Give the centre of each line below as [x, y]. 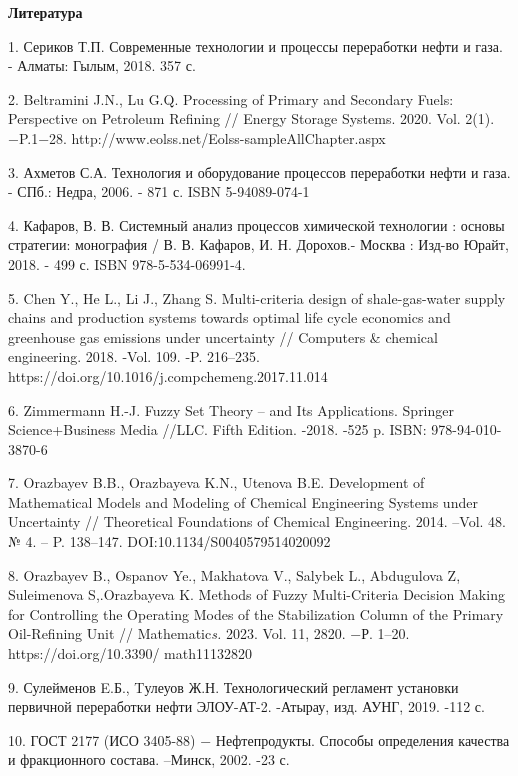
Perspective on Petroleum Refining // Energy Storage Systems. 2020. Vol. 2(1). [251, 118]
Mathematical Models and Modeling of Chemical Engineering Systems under [243, 501]
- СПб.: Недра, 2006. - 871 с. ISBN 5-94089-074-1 [159, 191]
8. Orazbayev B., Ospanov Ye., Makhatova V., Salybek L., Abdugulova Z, [234, 574]
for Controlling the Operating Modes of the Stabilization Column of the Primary [256, 613]
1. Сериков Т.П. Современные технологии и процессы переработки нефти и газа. [255, 45]
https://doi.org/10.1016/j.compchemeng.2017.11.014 [168, 375]
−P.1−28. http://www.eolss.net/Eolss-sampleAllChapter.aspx [197, 137]
